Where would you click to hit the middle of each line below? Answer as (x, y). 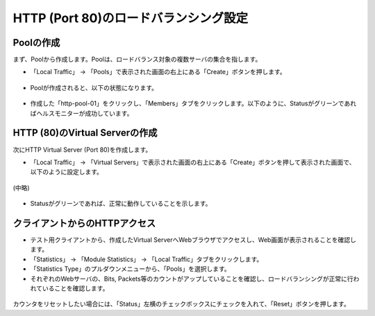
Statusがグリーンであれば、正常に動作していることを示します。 (121, 204)
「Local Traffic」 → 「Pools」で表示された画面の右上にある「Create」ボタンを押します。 (158, 72)
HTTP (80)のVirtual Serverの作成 (85, 133)
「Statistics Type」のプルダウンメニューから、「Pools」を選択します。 (130, 269)
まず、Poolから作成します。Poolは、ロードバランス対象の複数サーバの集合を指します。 (137, 60)
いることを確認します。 (75, 288)
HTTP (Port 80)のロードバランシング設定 (131, 18)
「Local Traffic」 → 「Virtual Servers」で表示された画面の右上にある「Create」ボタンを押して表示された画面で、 (193, 162)
